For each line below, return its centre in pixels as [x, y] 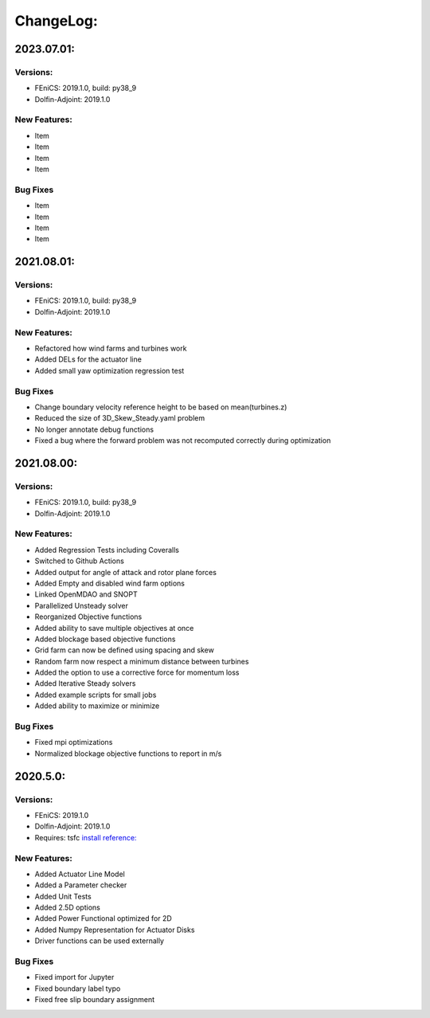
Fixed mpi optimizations [74, 742]
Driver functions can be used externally [100, 941]
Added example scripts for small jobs [96, 695]
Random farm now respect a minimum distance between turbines [142, 661]
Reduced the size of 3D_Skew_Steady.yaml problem [120, 418]
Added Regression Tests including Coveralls [107, 550]
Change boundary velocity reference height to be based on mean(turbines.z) [161, 407]
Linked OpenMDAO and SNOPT [86, 594]
